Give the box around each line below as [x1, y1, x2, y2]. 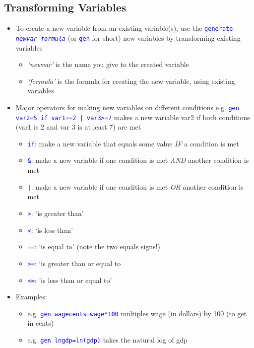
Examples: [15, 291, 47, 302]
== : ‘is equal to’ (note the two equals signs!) [27, 241, 160, 252]
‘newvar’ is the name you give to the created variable [27, 59, 189, 70]
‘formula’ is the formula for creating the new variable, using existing [27, 75, 235, 86]
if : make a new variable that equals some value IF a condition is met [27, 138, 239, 148]
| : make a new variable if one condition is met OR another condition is [27, 181, 244, 192]
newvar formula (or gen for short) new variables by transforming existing [15, 32, 241, 43]
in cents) [27, 318, 54, 328]
